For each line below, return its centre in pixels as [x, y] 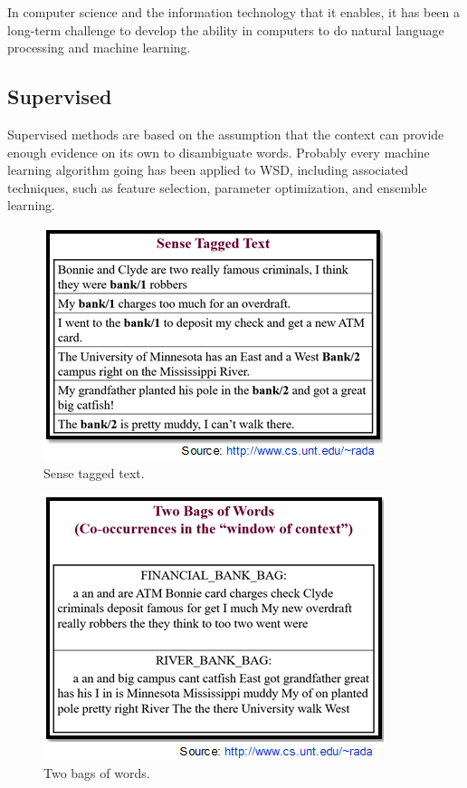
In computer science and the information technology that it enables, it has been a [234, 12]
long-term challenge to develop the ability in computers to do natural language [226, 29]
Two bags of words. [97, 772]
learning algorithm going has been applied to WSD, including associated [208, 170]
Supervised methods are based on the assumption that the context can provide [226, 134]
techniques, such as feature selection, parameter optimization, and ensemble [217, 187]
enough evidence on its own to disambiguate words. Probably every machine [219, 152]
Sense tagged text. [94, 472]
